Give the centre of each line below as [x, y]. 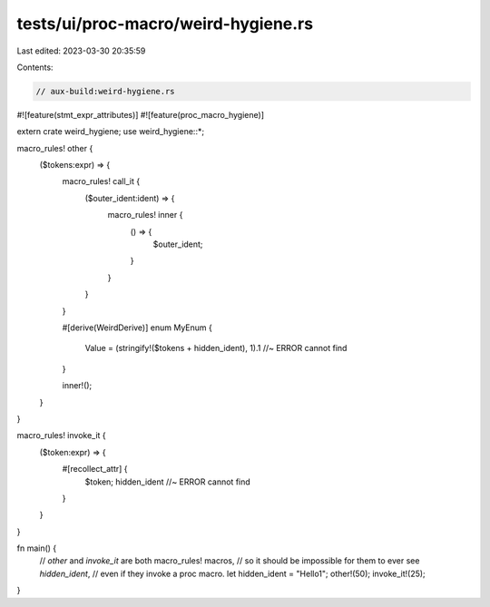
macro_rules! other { [55, 148]
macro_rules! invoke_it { [61, 436]
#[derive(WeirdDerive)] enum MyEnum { [137, 328]
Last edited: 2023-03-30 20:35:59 [81, 51]
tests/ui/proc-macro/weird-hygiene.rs [165, 24]
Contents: [35, 67]
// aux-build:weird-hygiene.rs [106, 91]
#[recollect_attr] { [95, 469]
